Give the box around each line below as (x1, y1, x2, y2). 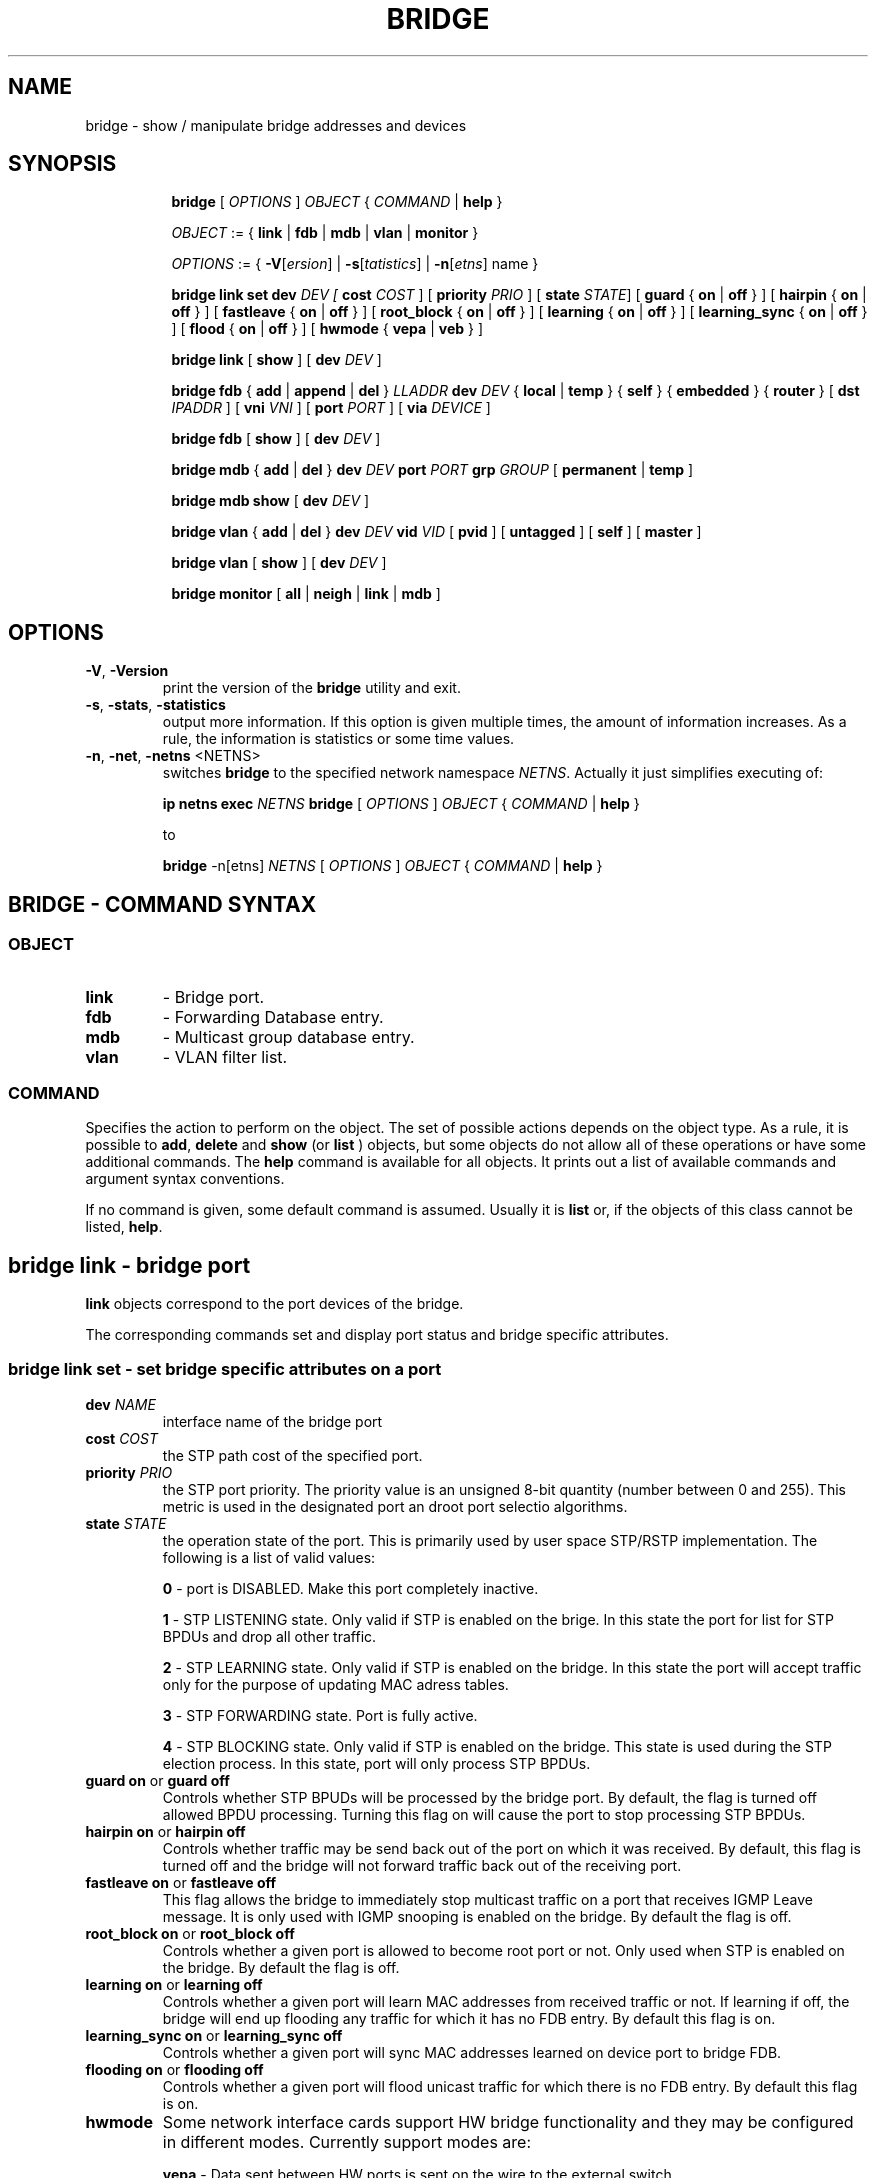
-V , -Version (85, 662, 169, 680)
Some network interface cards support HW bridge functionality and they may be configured (162, 2111, 854, 2132)
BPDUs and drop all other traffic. (162, 1627, 377, 1645)
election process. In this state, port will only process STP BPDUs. (162, 1754, 591, 1772)
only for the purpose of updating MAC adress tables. (162, 1675, 509, 1693)
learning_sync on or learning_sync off (85, 2026, 343, 2044)
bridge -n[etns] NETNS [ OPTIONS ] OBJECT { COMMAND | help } (162, 857, 603, 875)
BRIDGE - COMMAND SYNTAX (8, 891, 317, 917)
